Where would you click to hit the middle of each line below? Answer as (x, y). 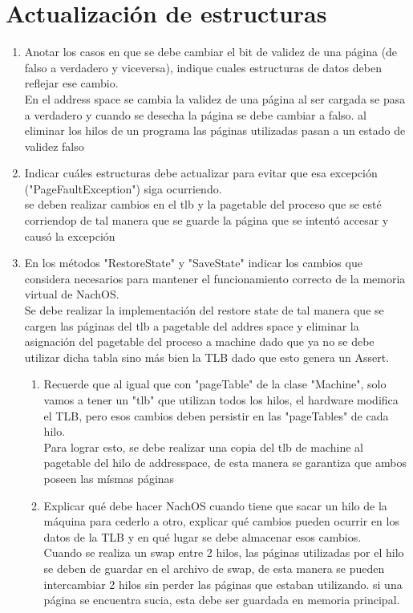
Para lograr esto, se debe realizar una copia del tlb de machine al (203, 447)
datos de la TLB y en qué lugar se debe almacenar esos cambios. (202, 536)
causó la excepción (70, 235)
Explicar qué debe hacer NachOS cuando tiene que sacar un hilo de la (215, 505)
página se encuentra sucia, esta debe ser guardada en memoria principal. (222, 600)
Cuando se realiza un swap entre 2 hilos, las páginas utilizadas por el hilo (224, 552)
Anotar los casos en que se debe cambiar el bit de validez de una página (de (211, 52)
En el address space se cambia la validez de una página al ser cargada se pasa (215, 98)
